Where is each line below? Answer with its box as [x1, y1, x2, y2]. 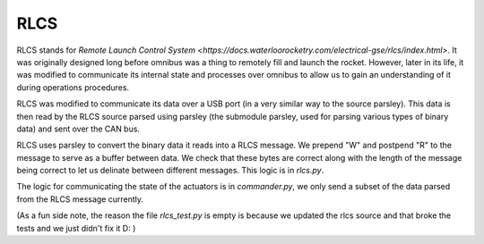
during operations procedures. [16, 81, 130, 93]
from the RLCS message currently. [16, 193, 143, 205]
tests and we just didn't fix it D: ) [16, 223, 136, 233]
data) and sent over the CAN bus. [16, 123, 141, 134]
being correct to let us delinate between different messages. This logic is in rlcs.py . [16, 165, 324, 176]
